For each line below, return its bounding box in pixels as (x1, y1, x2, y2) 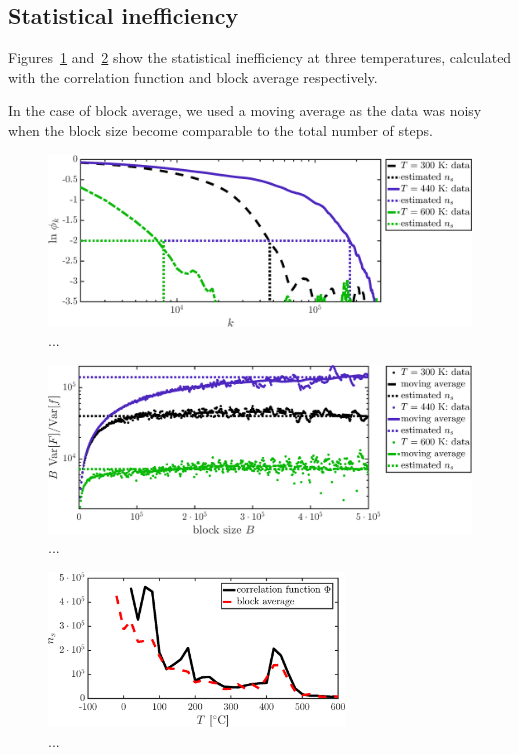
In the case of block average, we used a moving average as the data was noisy (8, 100, 482, 121)
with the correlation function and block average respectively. (8, 66, 378, 87)
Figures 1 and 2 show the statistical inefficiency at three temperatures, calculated (8, 47, 512, 68)
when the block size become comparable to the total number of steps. (8, 119, 433, 140)
